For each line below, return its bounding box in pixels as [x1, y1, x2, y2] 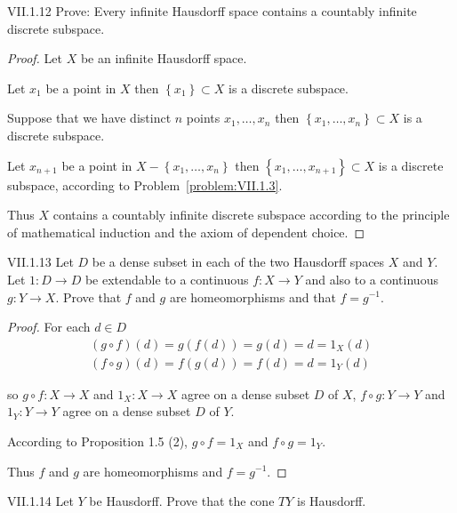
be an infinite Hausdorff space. [80, 49, 247, 68]
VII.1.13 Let [7, 252, 74, 271]
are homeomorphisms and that [169, 287, 336, 306]
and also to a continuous [305, 269, 438, 288]
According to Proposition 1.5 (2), [7, 431, 188, 450]
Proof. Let [7, 49, 62, 68]
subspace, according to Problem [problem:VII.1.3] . [7, 175, 283, 194]
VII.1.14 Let [7, 492, 74, 510]
